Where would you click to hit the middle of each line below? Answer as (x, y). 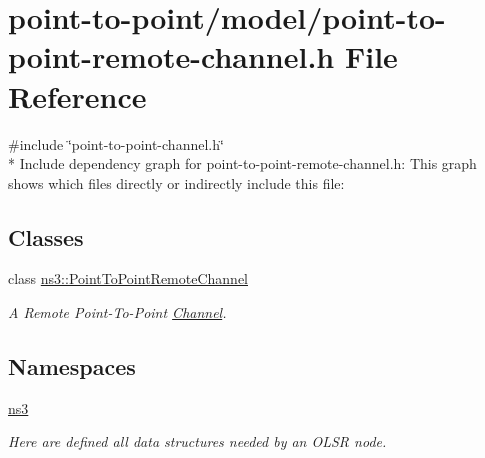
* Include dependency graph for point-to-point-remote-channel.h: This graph (242, 163)
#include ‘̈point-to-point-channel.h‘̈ (116, 143)
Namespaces (72, 366)
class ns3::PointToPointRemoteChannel (128, 278)
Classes (46, 236)
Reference (77, 95)
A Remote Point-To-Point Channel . (117, 312)
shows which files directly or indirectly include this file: (176, 182)
